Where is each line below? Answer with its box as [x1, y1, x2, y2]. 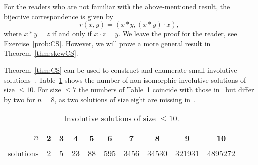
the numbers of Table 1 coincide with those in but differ [78, 84, 254, 95]
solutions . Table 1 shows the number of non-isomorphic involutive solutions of [4, 74, 246, 85]
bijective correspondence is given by [4, 11, 113, 21]
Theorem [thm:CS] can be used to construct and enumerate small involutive [4, 64, 237, 75]
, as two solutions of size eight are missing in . [54, 94, 196, 104]
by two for [4, 94, 35, 104]
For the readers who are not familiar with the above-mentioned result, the [4, 1, 230, 11]
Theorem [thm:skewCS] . [4, 48, 78, 58]
